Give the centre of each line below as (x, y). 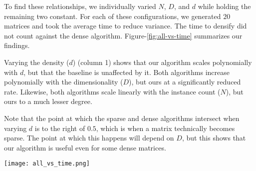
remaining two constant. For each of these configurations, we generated (113, 16)
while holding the (224, 6)
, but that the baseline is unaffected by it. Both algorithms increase (127, 72)
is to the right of (60, 128)
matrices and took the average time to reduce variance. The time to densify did (126, 26)
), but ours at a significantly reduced (185, 82)
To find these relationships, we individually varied (80, 6)
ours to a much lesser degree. (48, 101)
